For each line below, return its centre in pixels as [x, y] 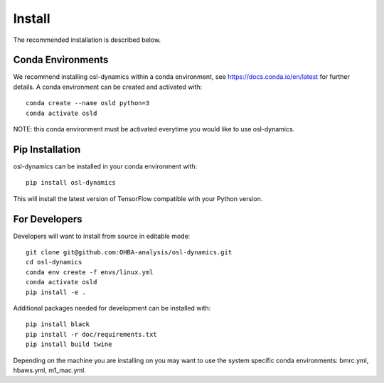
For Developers [48, 219]
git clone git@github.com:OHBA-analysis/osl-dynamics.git [129, 252]
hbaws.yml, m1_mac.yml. [50, 370]
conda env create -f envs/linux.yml [90, 272]
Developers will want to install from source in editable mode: [102, 236]
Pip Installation [47, 149]
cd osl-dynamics [54, 262]
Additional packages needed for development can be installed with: [112, 308]
